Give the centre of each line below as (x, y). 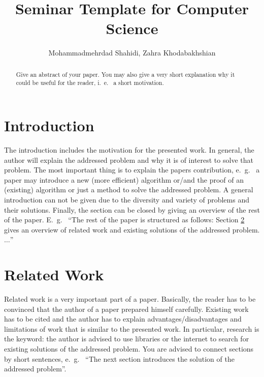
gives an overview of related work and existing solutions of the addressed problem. (132, 229)
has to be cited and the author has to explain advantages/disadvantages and (123, 319)
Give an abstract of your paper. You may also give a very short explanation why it (125, 74)
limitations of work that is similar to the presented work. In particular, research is (132, 328)
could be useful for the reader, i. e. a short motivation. (90, 83)
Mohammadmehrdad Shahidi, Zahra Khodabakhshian (132, 53)
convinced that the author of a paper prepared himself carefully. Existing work (126, 309)
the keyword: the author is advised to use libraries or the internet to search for (127, 339)
